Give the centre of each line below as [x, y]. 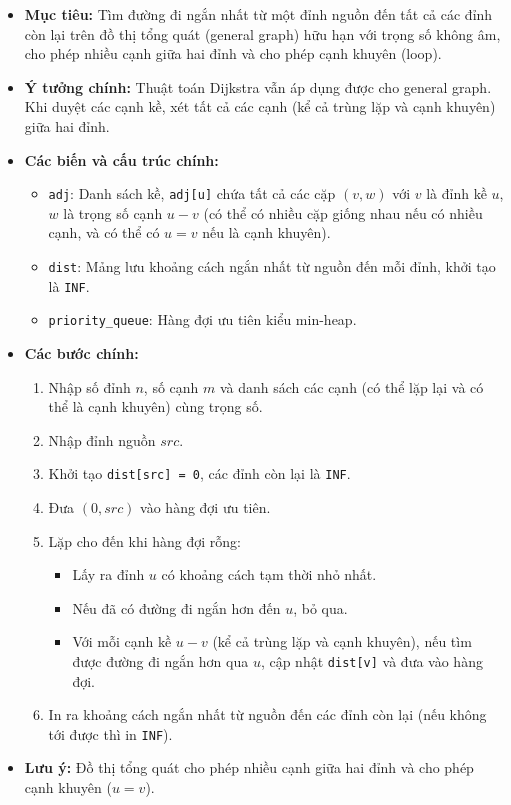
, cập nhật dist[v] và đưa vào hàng [371, 660]
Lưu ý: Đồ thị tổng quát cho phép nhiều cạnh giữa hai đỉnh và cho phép [249, 767]
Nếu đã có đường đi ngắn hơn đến [176, 607]
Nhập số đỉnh [89, 386]
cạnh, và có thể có [104, 232]
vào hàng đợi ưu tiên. [205, 507]
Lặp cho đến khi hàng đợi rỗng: [144, 540]
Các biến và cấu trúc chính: [121, 159]
